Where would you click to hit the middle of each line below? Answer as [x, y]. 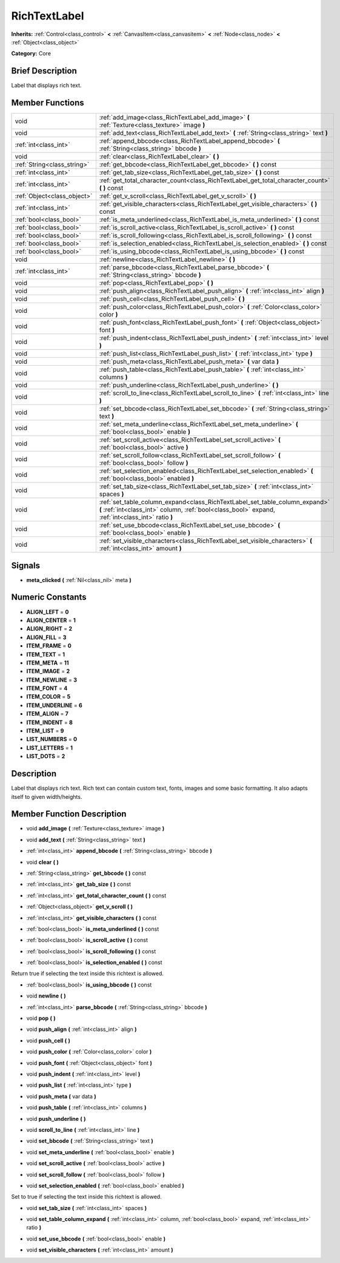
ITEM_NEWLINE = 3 [52, 680]
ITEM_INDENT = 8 [49, 722]
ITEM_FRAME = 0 [49, 646]
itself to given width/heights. [47, 796]
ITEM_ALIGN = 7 [48, 714]
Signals [26, 565]
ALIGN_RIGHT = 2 [49, 629]
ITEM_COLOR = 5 [48, 697]
